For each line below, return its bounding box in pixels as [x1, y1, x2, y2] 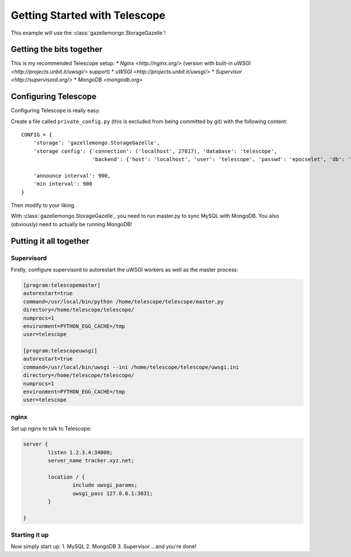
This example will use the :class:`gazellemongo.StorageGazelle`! [11, 29, 166, 36]
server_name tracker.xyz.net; [47, 457, 135, 464]
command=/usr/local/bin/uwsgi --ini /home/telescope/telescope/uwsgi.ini [23, 364, 239, 370]
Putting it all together [11, 236, 90, 246]
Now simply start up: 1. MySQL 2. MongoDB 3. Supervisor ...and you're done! [11, 543, 197, 550]
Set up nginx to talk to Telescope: [11, 425, 92, 432]
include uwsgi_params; [72, 482, 137, 488]
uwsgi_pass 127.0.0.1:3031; [72, 490, 153, 497]
